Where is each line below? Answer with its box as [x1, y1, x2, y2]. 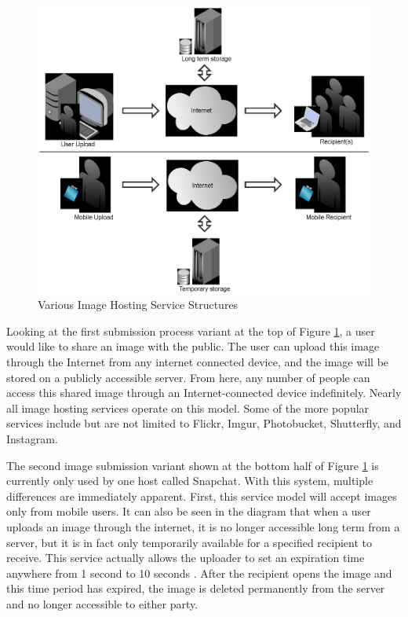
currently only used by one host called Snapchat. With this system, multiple [6, 472, 373, 489]
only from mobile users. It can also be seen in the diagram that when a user [6, 503, 371, 520]
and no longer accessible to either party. [6, 595, 199, 611]
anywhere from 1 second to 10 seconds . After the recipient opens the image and [6, 564, 392, 581]
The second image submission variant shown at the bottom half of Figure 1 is [6, 457, 379, 473]
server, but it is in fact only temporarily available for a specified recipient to [6, 534, 372, 550]
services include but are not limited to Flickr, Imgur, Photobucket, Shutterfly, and [6, 415, 402, 432]
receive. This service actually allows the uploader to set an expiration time [6, 549, 365, 566]
